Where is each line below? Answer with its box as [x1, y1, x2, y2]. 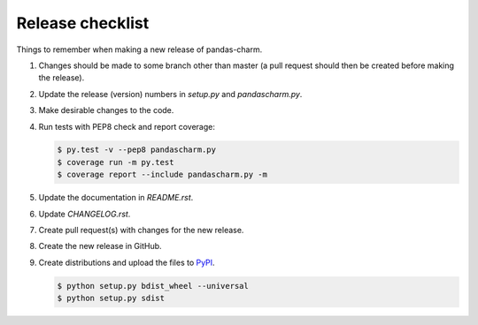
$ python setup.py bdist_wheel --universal [57, 281, 250, 291]
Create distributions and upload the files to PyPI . [38, 257, 216, 268]
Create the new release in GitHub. [38, 241, 163, 252]
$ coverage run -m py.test [57, 157, 174, 167]
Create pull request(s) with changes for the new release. [38, 225, 244, 236]
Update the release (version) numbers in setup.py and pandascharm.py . [38, 88, 303, 99]
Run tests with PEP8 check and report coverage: [38, 121, 216, 132]
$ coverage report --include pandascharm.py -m [57, 170, 267, 180]
